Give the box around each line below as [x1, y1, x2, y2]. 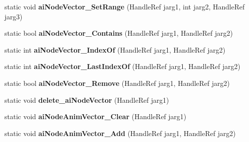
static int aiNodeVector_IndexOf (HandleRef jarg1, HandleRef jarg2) [4, 44, 226, 55]
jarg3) [4, 11, 23, 21]
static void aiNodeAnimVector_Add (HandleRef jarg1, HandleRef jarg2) [4, 128, 236, 138]
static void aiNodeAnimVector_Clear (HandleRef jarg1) [4, 111, 187, 122]
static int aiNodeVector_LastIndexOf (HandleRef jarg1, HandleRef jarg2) [4, 61, 241, 71]
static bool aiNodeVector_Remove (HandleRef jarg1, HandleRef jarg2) [4, 77, 230, 88]
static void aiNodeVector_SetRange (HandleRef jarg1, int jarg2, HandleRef [4, 1, 245, 11]
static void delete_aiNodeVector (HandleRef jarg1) [4, 94, 169, 105]
